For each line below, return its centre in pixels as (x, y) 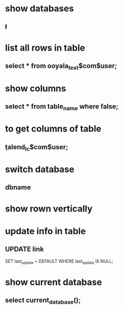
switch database (40, 170)
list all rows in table (45, 48)
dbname (18, 187)
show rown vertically (49, 208)
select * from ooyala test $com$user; (61, 67)
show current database (54, 282)
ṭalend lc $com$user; (37, 148)
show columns (36, 88)
